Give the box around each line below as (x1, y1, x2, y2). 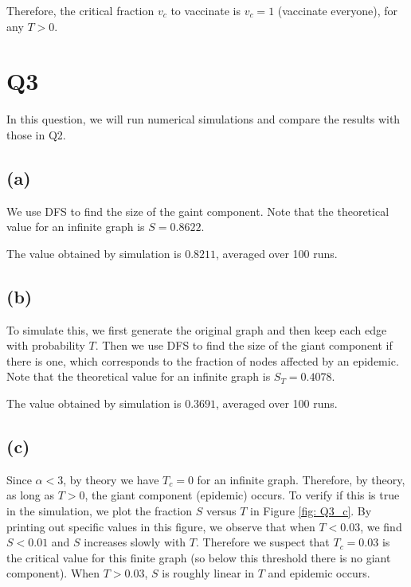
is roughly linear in (162, 565, 254, 581)
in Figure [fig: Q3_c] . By (250, 503, 372, 519)
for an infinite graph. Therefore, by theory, (197, 471, 405, 487)
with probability (6, 337, 85, 354)
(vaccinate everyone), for (277, 2, 397, 18)
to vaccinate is (170, 2, 241, 18)
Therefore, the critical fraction (6, 2, 155, 18)
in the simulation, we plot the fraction (6, 503, 193, 519)
